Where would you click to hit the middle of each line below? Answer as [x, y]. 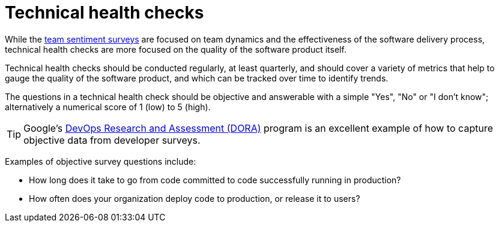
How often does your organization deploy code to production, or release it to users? [195, 198]
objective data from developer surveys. [112, 140]
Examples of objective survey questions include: [101, 161]
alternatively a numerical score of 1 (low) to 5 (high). [108, 107]
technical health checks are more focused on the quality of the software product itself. [176, 49]
